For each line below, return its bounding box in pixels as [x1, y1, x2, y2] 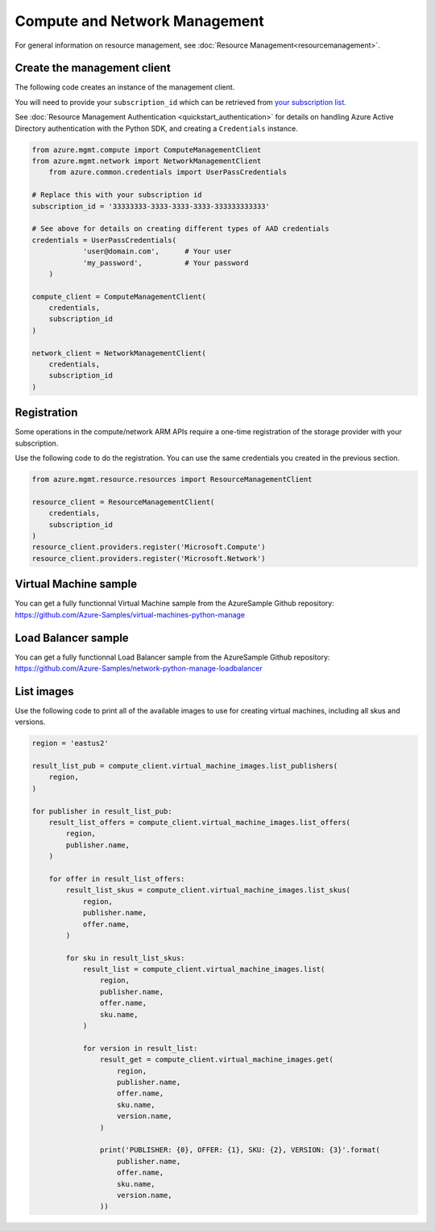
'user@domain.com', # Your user [82, 247, 232, 256]
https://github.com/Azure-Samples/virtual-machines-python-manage [14, 609, 246, 619]
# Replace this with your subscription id [31, 191, 202, 199]
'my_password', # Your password [82, 258, 249, 267]
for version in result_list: [82, 1044, 198, 1053]
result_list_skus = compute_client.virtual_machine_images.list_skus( [65, 886, 350, 895]
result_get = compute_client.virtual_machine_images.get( [99, 1055, 334, 1065]
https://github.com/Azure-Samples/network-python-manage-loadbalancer [14, 664, 263, 673]
